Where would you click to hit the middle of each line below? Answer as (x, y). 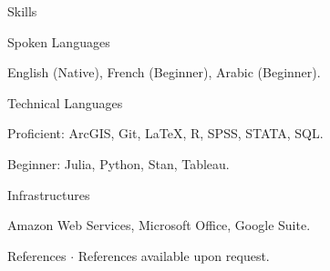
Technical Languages (65, 102)
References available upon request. (174, 255)
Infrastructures (49, 194)
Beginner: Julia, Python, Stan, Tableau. (119, 163)
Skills (22, 11)
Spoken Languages (59, 41)
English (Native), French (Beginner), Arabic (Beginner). (164, 72)
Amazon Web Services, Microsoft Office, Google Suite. (159, 225)
